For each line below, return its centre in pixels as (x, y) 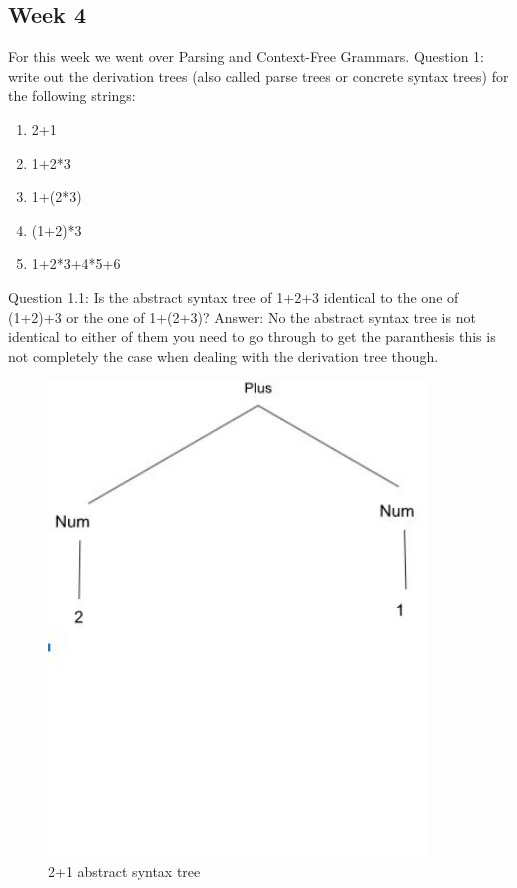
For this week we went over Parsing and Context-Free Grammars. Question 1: (246, 56)
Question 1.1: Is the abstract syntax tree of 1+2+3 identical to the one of (233, 296)
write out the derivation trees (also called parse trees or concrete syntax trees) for (258, 75)
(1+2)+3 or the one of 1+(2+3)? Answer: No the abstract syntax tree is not (242, 316)
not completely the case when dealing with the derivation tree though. (223, 355)
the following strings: (72, 95)
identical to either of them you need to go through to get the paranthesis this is (252, 336)
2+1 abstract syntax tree (124, 870)
